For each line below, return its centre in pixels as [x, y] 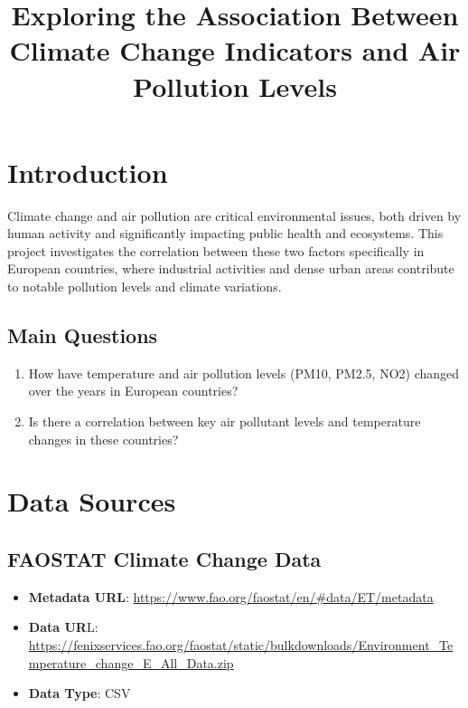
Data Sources [92, 501]
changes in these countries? [103, 439]
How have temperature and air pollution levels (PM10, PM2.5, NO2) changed [244, 373]
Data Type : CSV [80, 693]
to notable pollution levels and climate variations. [145, 287]
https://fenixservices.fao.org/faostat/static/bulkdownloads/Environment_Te [241, 645]
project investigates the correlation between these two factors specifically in [216, 250]
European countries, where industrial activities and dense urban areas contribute [231, 268]
